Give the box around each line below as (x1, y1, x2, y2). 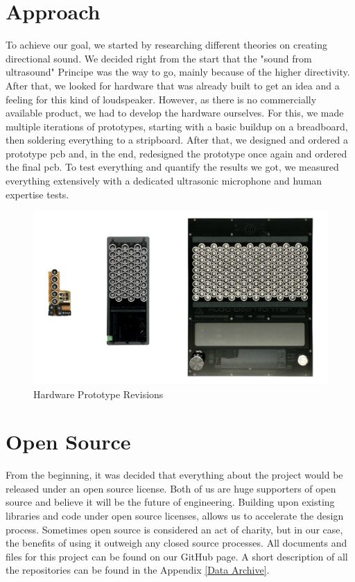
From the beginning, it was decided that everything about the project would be (6, 468, 343, 482)
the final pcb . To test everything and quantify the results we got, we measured (6, 160, 339, 174)
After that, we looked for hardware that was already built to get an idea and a (6, 78, 340, 92)
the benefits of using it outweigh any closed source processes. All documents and (6, 536, 347, 550)
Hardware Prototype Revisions (33, 386, 164, 401)
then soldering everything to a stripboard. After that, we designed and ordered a (6, 132, 349, 147)
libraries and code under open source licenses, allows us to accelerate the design (6, 508, 344, 523)
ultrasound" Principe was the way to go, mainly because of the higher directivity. (6, 65, 350, 79)
